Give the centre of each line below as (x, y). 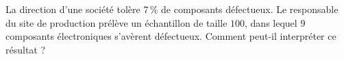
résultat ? (26, 49)
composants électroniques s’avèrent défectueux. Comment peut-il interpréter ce (171, 36)
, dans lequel (271, 22)
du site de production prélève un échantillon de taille (116, 22)
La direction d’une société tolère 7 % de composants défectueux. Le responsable (172, 9)
